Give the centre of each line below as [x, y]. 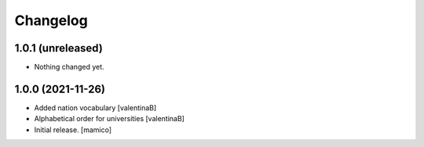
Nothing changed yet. [69, 67]
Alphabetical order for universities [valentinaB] [109, 119]
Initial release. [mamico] [73, 130]
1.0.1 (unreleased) [59, 48]
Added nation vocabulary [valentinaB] [95, 108]
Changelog [51, 20]
